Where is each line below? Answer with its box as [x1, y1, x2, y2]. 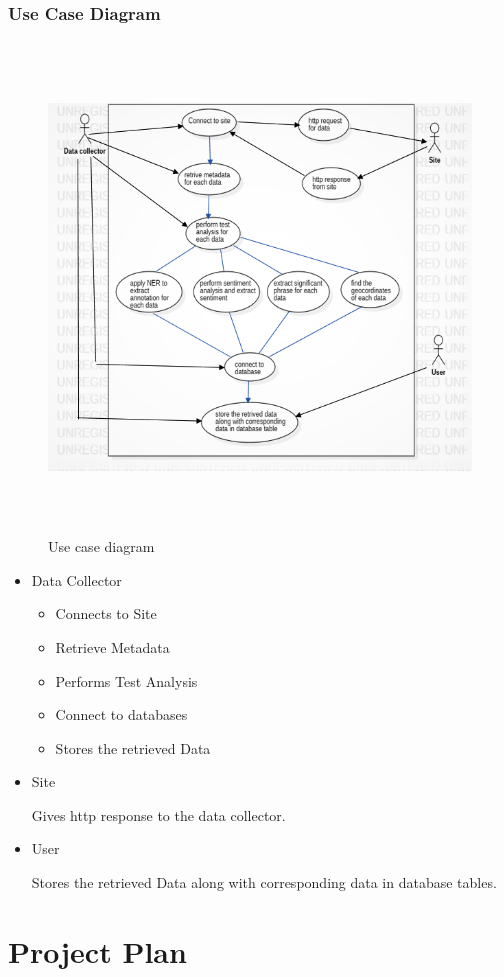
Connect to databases [55, 704, 188, 725]
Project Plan [8, 930, 187, 971]
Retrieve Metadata [55, 636, 170, 657]
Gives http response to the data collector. [31, 804, 286, 825]
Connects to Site [55, 603, 157, 624]
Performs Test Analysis [55, 670, 198, 691]
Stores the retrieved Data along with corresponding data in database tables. [31, 872, 497, 893]
